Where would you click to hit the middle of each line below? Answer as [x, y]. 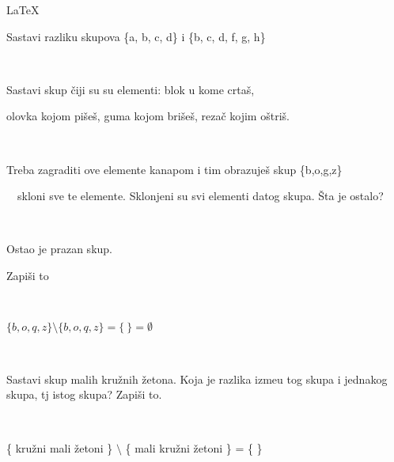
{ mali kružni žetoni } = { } [194, 447]
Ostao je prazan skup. [59, 249]
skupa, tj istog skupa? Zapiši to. [84, 394]
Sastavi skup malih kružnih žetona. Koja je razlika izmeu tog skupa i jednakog [197, 379]
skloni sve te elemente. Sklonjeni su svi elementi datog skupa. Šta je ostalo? [200, 196]
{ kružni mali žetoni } [60, 447]
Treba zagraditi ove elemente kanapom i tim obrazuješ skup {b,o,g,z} [174, 169]
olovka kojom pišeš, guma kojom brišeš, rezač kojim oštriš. [148, 116]
